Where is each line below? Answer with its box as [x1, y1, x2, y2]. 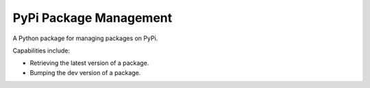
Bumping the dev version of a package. [29, 68, 141, 76]
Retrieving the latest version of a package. [29, 59, 149, 68]
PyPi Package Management [12, 10, 173, 25]
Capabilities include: [12, 46, 70, 55]
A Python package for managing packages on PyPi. [12, 34, 158, 42]
